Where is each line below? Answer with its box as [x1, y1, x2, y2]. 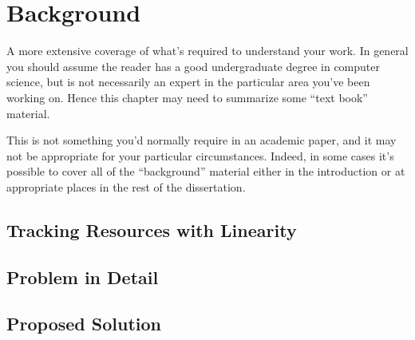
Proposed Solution [6, 311, 161, 336]
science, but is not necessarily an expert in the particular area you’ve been [6, 73, 370, 90]
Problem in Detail [6, 264, 159, 289]
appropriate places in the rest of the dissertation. [6, 178, 246, 195]
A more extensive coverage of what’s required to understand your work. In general [6, 42, 409, 59]
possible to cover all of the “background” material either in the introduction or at [6, 163, 405, 180]
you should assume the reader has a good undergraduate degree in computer [6, 57, 380, 74]
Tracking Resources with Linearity [6, 217, 297, 242]
